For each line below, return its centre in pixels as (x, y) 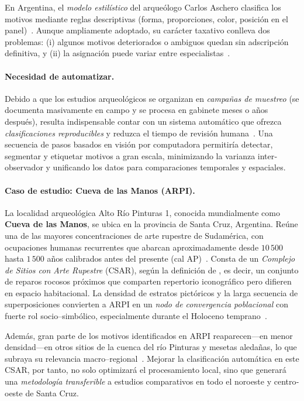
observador (24, 167)
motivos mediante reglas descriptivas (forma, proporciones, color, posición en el (146, 18)
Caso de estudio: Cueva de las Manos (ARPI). (100, 190)
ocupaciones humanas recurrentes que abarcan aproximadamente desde (132, 247)
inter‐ (267, 155)
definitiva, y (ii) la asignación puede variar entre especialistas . (118, 53)
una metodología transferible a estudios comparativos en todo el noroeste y (138, 381)
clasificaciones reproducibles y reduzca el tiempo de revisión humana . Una (139, 133)
